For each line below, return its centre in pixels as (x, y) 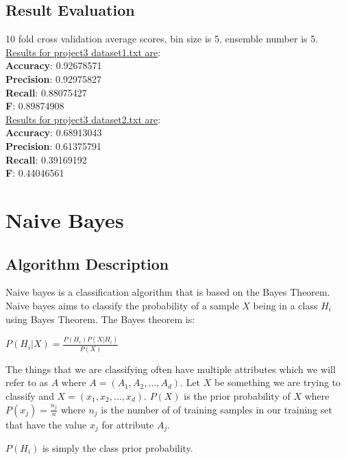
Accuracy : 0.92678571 (54, 65)
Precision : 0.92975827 (53, 78)
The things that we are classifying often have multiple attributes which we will (171, 369)
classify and (30, 395)
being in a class (285, 305)
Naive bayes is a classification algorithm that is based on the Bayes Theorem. (168, 292)
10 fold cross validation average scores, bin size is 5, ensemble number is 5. (162, 39)
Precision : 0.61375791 (53, 145)
